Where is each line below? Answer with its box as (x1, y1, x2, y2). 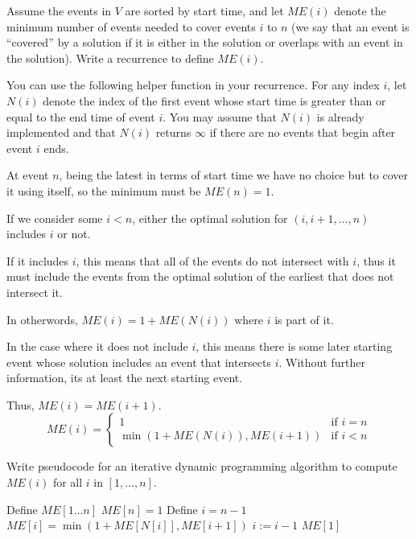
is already (316, 108, 365, 125)
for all (52, 474, 83, 491)
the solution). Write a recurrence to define (6, 49, 214, 66)
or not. (57, 225, 91, 242)
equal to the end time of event (6, 108, 155, 125)
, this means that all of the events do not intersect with (76, 252, 349, 269)
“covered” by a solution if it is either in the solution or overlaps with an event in (6, 34, 403, 51)
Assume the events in (6, 2, 112, 19)
